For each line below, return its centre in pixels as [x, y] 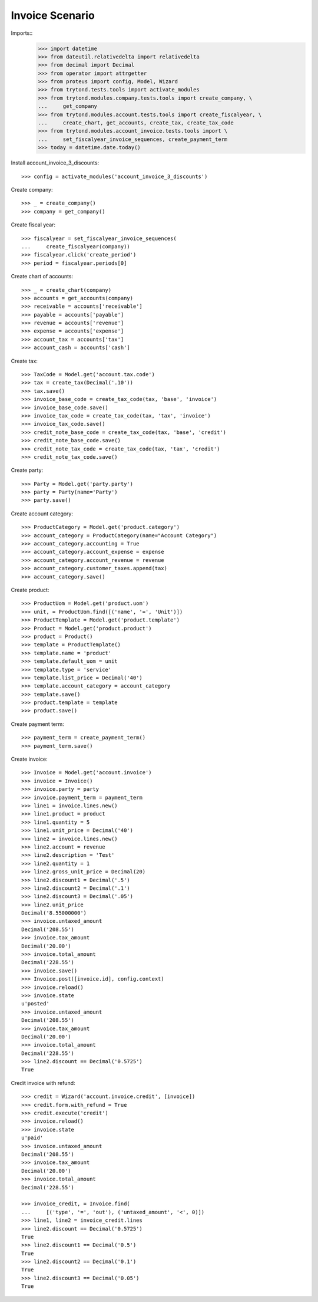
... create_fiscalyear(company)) [76, 246]
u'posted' [35, 1004]
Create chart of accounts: [42, 277]
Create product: [30, 590]
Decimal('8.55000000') [54, 913]
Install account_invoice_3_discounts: [55, 163]
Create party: [27, 470]
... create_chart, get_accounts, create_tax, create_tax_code [136, 123]
